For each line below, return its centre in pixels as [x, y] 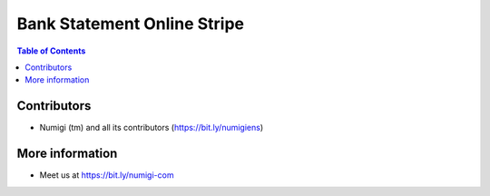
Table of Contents [51, 51]
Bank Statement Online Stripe [131, 24]
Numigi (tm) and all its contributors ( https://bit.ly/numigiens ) [152, 128]
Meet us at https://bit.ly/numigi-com [107, 175]
